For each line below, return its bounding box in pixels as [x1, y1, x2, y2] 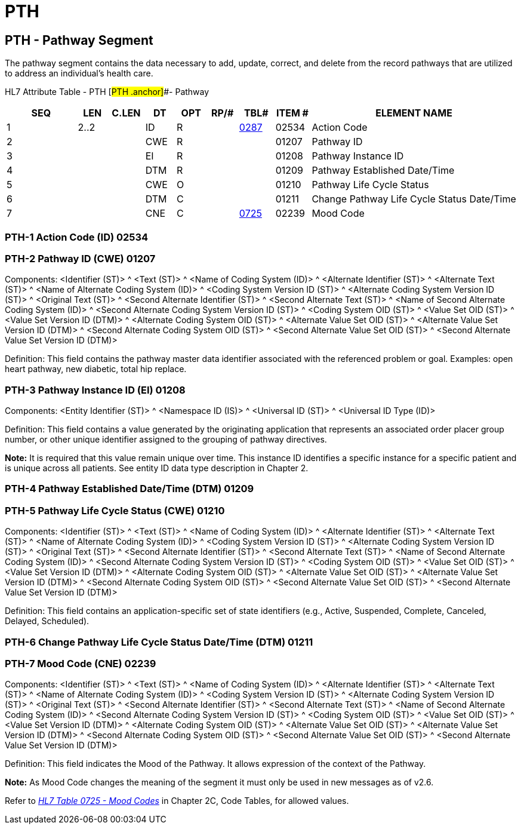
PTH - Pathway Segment [5, 32, 153, 48]
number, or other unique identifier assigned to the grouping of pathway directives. [5, 434, 327, 445]
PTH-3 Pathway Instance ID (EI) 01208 [5, 383, 186, 396]
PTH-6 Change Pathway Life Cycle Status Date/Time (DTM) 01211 [5, 635, 313, 648]
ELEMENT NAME [375, 107, 452, 119]
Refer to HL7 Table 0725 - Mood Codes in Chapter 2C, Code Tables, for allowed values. [5, 796, 349, 806]
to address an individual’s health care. [5, 68, 153, 79]
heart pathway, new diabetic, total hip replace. [5, 364, 187, 374]
